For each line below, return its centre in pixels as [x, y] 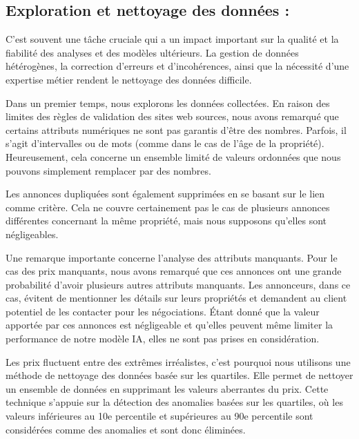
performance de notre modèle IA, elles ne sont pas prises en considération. [163, 339]
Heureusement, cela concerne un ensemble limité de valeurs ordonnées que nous [173, 156]
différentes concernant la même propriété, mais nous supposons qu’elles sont [166, 221]
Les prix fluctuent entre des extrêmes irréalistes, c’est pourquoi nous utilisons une [178, 361]
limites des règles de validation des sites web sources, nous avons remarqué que [172, 116]
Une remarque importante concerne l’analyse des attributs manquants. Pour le [172, 257]
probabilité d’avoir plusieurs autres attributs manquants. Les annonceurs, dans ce [178, 284]
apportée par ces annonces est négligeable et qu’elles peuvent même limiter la [169, 325]
